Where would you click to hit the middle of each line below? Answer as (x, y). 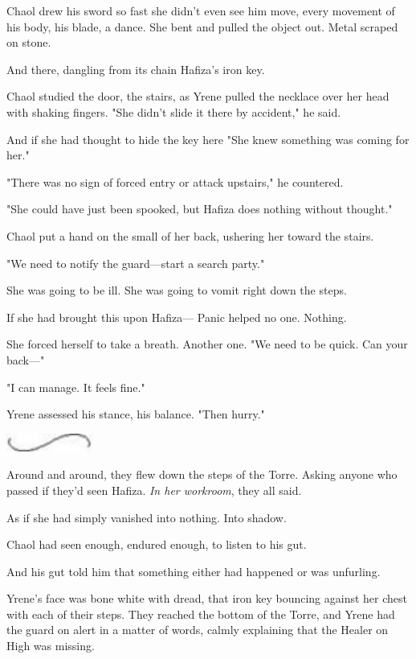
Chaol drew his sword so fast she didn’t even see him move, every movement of (201, 10)
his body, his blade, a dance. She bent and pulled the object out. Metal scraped (202, 26)
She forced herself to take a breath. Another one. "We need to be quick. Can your (207, 344)
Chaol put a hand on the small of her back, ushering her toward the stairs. (190, 235)
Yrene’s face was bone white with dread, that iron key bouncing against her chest (207, 598)
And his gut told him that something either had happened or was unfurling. (194, 571)
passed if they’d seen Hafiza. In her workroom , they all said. (154, 490)
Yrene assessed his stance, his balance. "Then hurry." (136, 414)
